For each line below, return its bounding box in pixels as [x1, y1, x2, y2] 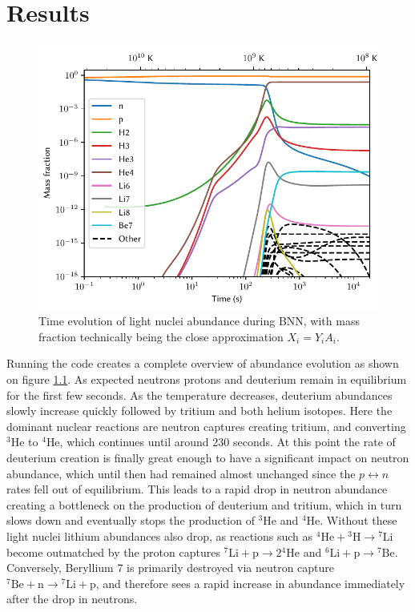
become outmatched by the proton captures [6, 543, 220, 560]
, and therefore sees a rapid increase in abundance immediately [95, 574, 405, 591]
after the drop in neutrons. [6, 590, 138, 607]
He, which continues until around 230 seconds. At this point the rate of [46, 433, 396, 450]
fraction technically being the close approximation [38, 328, 284, 344]
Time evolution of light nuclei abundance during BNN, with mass [38, 312, 360, 329]
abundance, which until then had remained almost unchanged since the [6, 465, 356, 481]
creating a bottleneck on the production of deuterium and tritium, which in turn [6, 496, 402, 513]
